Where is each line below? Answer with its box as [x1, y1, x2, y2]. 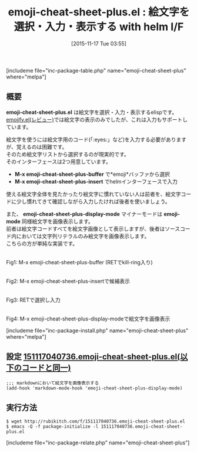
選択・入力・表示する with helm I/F [14, 20, 184, 34]
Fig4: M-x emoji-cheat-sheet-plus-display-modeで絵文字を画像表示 [6, 315, 171, 322]
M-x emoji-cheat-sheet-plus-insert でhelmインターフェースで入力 [14, 178, 178, 185]
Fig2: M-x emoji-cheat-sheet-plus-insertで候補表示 [6, 277, 131, 284]
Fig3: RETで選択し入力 [6, 296, 61, 303]
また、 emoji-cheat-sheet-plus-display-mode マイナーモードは [6, 210, 163, 217]
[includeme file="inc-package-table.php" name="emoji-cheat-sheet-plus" [6, 67, 186, 74]
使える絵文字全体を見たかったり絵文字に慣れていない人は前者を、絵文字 [6, 190, 181, 198]
